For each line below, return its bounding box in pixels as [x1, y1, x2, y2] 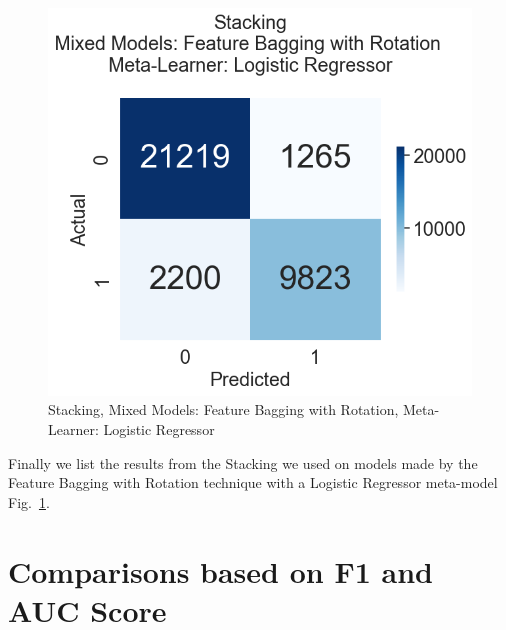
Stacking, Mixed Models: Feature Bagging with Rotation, [48, 399, 399, 420]
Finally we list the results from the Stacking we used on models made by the [8, 452, 478, 473]
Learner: [48, 419, 99, 440]
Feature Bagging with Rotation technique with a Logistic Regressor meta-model [8, 472, 498, 493]
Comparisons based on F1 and [8, 550, 433, 591]
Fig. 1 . [8, 491, 50, 512]
